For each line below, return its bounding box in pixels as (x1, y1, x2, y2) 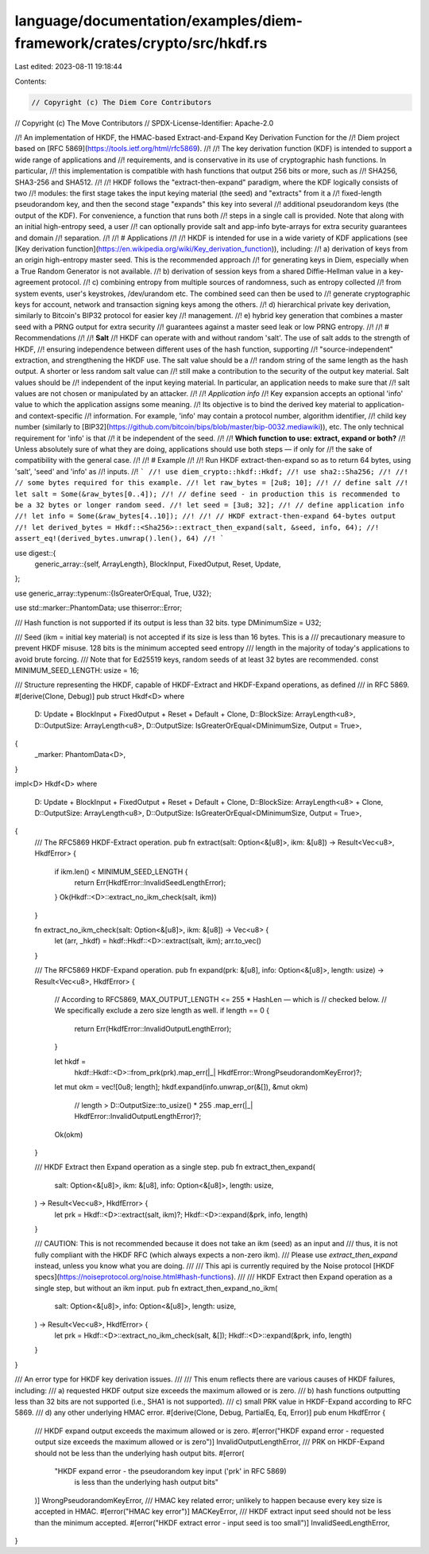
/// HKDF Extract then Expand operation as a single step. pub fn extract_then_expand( (34, 1162, 315, 1172)
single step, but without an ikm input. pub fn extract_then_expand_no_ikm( (34, 1283, 278, 1292)
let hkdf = (54, 1056, 87, 1066)
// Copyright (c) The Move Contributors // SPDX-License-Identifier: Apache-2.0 (14, 118, 274, 127)
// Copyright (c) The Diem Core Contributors (31, 98, 212, 107)
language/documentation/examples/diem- (14, 12, 303, 29)
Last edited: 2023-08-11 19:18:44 (14, 62, 123, 72)
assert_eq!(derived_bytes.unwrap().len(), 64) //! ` (14, 534, 225, 543)
